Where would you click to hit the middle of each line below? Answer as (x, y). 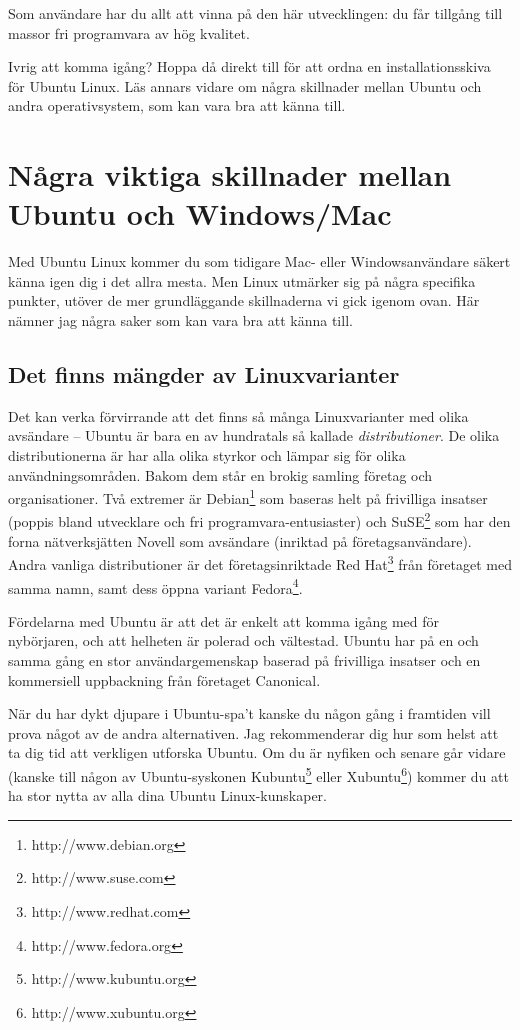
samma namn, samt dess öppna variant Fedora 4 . (155, 586)
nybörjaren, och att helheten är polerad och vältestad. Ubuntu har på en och (243, 640)
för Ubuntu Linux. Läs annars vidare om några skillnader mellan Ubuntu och (245, 85)
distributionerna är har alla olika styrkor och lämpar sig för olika (207, 455)
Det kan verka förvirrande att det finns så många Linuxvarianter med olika (238, 415)
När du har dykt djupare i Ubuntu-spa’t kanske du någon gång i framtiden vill (249, 713)
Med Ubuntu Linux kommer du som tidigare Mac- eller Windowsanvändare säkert (259, 261)
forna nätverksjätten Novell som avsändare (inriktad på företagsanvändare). (240, 540)
